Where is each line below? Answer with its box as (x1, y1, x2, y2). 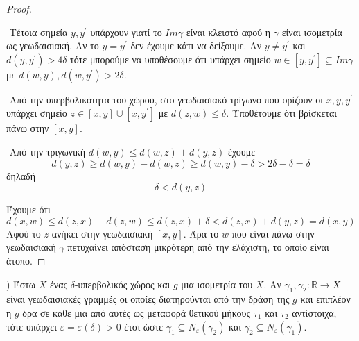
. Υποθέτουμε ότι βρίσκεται (226, 106, 338, 120)
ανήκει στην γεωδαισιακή (51, 226, 153, 240)
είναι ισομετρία (281, 24, 342, 39)
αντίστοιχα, (292, 305, 337, 319)
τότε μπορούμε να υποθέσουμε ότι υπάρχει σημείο (70, 51, 271, 66)
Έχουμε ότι (6, 202, 51, 217)
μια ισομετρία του (181, 276, 253, 291)
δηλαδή (6, 168, 35, 183)
